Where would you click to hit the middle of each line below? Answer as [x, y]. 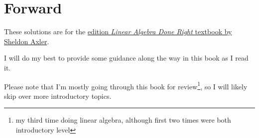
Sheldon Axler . [27, 41]
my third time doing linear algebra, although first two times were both [123, 120]
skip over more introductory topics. [58, 96]
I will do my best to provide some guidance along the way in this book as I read [126, 58]
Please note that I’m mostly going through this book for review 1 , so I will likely [126, 85]
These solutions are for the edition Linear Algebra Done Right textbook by [118, 32]
